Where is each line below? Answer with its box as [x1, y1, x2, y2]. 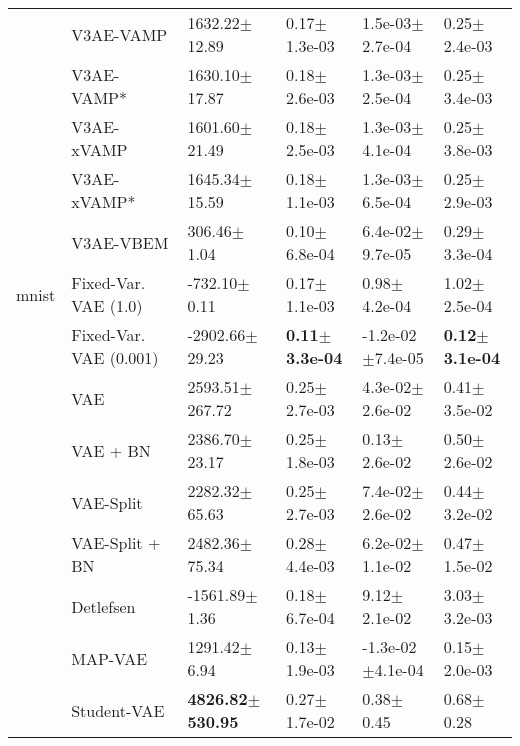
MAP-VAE [71, 646, 148, 670]
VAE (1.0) [71, 294, 143, 317]
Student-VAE [71, 698, 165, 722]
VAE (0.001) [71, 346, 159, 369]
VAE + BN [71, 438, 151, 462]
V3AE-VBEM [71, 230, 169, 254]
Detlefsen [71, 594, 136, 618]
